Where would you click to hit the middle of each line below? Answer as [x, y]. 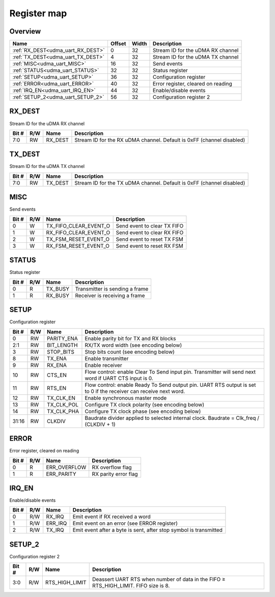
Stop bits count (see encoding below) [130, 352]
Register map [38, 13]
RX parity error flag [115, 474]
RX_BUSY [58, 295]
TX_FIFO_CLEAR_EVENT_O [78, 225]
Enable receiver [103, 365]
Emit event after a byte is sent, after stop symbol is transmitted [147, 530]
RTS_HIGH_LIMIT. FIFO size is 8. [131, 586]
